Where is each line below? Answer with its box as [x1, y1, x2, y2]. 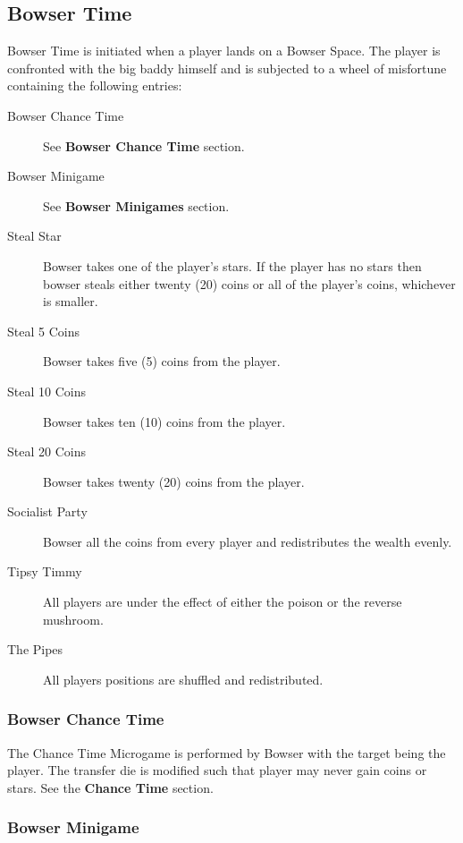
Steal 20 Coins [7, 442, 86, 461]
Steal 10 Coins [7, 381, 86, 400]
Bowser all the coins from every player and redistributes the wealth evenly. [43, 532, 452, 550]
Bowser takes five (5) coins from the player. [43, 352, 281, 370]
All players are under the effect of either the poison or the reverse [43, 592, 402, 611]
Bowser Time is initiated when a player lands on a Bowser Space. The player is [7, 41, 441, 60]
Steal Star [7, 226, 62, 245]
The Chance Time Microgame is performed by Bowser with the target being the [7, 743, 446, 762]
